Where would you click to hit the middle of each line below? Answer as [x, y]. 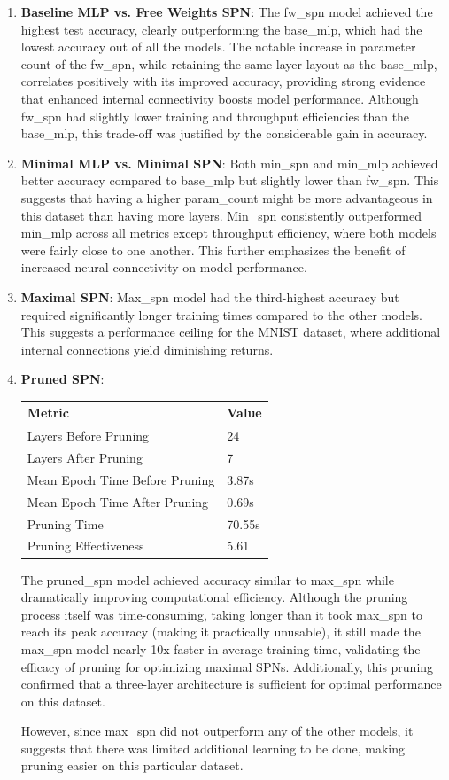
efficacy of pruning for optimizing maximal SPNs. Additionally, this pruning [227, 666]
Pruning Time [65, 523]
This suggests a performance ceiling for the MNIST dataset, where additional [231, 332]
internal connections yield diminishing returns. [147, 349]
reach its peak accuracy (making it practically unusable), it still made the [221, 632]
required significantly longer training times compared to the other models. [221, 314]
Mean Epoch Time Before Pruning [121, 479]
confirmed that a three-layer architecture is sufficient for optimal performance [231, 684]
